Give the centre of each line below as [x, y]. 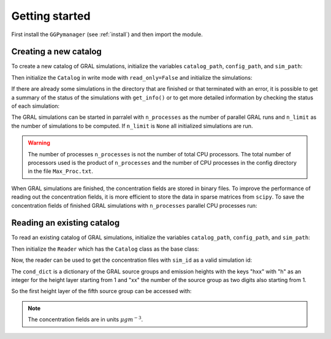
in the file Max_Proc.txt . [60, 171]
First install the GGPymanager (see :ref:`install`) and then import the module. [107, 34]
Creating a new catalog [57, 52]
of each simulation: [36, 106]
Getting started [51, 16]
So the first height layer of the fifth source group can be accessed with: [101, 291]
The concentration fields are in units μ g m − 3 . [86, 319]
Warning [39, 143]
